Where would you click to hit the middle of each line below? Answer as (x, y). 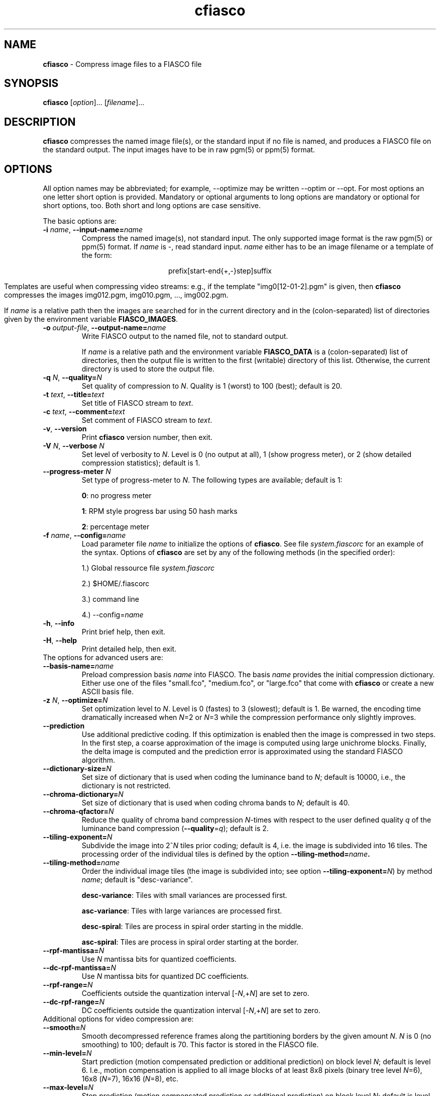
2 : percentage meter (116, 527)
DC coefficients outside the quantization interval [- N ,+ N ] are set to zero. (201, 1011)
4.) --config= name (113, 615)
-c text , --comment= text (84, 412)
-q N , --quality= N (72, 378)
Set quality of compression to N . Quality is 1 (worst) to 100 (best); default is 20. (212, 386)
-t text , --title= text (74, 395)
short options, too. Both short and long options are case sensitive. (152, 206)
